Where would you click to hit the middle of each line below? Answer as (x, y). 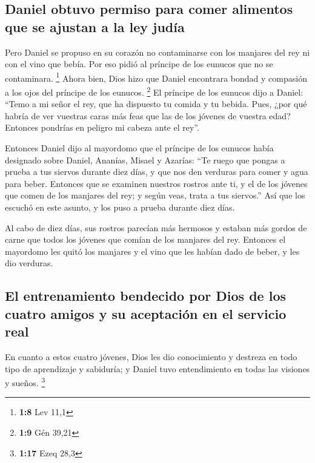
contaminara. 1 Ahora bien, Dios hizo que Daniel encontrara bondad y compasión (156, 77)
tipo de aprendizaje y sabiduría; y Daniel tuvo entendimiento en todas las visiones (157, 368)
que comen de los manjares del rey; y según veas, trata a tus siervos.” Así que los (155, 195)
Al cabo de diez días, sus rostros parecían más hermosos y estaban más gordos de (156, 227)
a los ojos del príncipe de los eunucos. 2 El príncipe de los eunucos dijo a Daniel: (154, 91)
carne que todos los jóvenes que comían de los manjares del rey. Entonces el (145, 239)
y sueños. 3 (25, 382)
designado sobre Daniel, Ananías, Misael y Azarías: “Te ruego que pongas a (145, 159)
